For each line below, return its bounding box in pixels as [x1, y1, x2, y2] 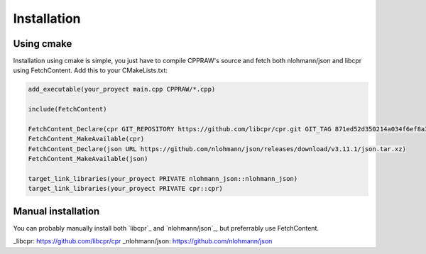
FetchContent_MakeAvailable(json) [28, 155, 148, 163]
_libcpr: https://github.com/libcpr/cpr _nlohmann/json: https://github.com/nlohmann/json [13, 237, 273, 245]
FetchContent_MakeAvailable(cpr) [28, 135, 145, 143]
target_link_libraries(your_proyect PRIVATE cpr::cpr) [28, 184, 223, 193]
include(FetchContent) [28, 105, 107, 114]
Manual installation [13, 205, 100, 217]
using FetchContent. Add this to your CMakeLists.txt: [13, 66, 168, 74]
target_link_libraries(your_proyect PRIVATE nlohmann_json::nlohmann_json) [28, 175, 298, 182]
